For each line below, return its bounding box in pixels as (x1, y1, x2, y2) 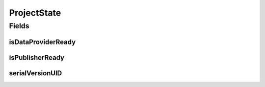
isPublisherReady (9, 53, 65, 62)
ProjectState (9, 7, 61, 18)
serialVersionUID (9, 69, 62, 77)
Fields (9, 22, 29, 30)
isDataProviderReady (9, 38, 76, 46)
